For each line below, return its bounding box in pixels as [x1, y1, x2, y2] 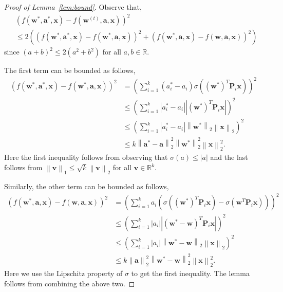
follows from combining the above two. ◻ [4, 278, 135, 288]
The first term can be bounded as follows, [4, 65, 136, 76]
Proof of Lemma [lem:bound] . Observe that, [4, 2, 142, 12]
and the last [210, 152, 248, 162]
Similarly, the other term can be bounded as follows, [4, 181, 169, 192]
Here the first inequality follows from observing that [4, 152, 168, 162]
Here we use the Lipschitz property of [4, 268, 123, 279]
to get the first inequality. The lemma [131, 268, 250, 279]
